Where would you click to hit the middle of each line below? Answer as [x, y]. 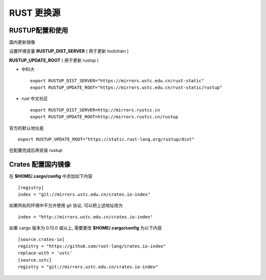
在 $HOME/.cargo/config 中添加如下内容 [51, 176]
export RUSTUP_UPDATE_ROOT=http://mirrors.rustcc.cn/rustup [104, 117]
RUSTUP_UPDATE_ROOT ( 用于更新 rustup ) [54, 60]
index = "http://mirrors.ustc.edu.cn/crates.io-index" [85, 217]
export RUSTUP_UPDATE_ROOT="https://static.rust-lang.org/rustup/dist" [106, 139]
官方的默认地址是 [26, 128]
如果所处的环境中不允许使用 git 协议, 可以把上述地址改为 [66, 206]
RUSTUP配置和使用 [39, 30]
